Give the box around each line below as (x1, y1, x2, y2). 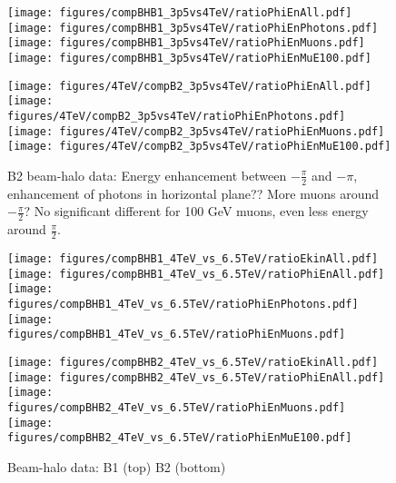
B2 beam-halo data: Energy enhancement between (7, 165, 287, 184)
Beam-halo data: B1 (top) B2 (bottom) (7, 457, 226, 476)
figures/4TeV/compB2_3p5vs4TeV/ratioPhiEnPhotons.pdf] (7, 109, 346, 123)
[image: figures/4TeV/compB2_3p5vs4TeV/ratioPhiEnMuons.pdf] (7, 124, 385, 138)
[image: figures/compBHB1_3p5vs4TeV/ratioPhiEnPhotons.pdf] (7, 21, 379, 34)
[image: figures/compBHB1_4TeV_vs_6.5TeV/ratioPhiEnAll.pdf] (7, 267, 385, 281)
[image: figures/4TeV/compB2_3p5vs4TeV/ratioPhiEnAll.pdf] (7, 79, 371, 93)
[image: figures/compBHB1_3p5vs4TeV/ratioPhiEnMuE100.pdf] (7, 51, 371, 64)
